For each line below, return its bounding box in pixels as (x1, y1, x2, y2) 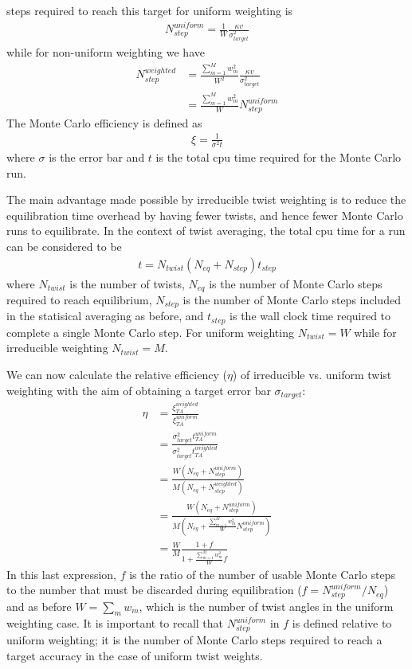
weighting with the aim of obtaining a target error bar (6, 381, 271, 398)
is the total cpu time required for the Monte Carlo (155, 148, 402, 165)
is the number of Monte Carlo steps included (182, 291, 401, 307)
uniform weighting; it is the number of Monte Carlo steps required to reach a (6, 631, 383, 647)
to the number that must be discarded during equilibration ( (6, 581, 302, 598)
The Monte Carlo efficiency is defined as (6, 114, 202, 131)
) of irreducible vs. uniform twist (232, 366, 392, 383)
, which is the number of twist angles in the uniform (139, 597, 394, 614)
